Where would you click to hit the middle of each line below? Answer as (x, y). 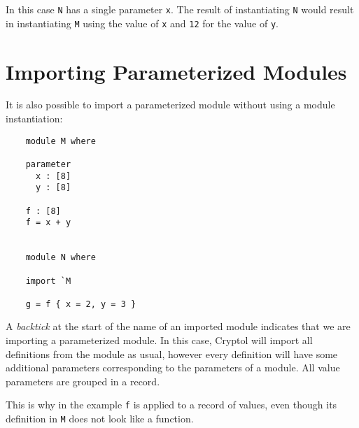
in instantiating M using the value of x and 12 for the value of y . (142, 23)
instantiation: (34, 119)
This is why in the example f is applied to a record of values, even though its (171, 405)
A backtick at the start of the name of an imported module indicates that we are (178, 326)
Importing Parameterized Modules (176, 71)
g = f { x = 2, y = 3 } (81, 304)
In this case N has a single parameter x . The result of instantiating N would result (180, 9)
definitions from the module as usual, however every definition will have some (172, 354)
